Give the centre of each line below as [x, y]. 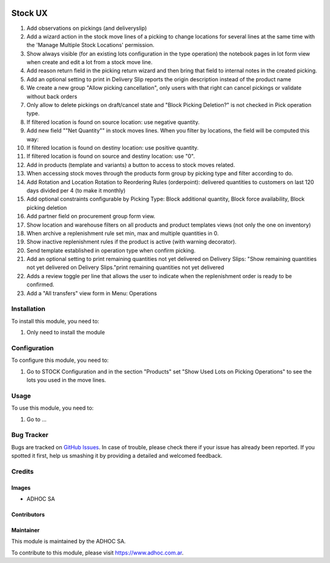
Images [21, 488]
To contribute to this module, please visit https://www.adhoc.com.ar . [97, 553]
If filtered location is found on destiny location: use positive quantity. [112, 147]
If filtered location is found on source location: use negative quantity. [113, 122]
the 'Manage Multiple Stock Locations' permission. [90, 45]
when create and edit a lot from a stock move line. [90, 62]
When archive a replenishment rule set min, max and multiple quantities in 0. [123, 233]
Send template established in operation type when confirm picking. [111, 250]
